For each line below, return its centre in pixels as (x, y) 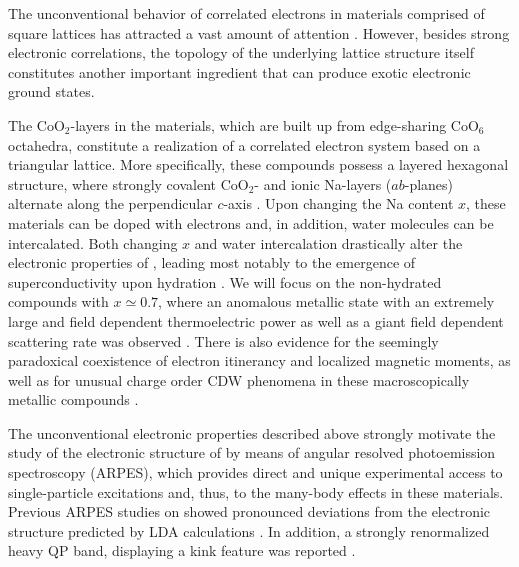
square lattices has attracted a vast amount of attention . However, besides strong (259, 32)
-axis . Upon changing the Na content (338, 203)
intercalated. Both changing (93, 242)
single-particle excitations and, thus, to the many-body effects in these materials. (256, 491)
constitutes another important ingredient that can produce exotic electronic (239, 71)
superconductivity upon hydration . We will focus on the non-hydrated (225, 281)
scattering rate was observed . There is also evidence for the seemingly (223, 340)
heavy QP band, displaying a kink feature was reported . (182, 550)
